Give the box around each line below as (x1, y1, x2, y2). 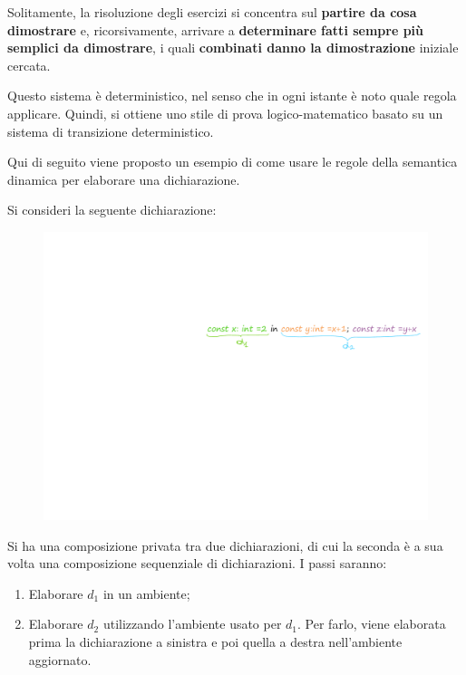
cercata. (7, 55, 51, 74)
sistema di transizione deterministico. (7, 121, 214, 140)
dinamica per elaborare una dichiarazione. (7, 169, 240, 188)
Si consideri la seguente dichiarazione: (7, 200, 217, 219)
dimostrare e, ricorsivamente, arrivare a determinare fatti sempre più (7, 20, 424, 39)
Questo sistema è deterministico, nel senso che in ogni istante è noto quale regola (7, 86, 457, 105)
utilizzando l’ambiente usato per (102, 614, 282, 633)
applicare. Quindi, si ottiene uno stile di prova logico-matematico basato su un (7, 103, 443, 122)
